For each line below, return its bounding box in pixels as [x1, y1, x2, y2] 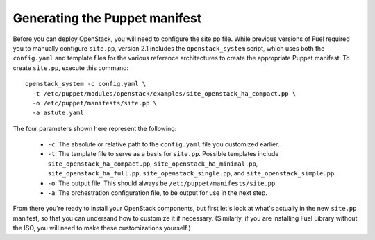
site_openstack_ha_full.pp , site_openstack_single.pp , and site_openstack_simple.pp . [47, 169, 336, 178]
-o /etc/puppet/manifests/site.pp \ [32, 99, 158, 107]
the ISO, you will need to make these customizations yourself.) [12, 224, 191, 232]
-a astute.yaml [32, 109, 84, 117]
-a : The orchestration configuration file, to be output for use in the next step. [47, 189, 267, 197]
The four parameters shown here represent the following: [12, 124, 177, 132]
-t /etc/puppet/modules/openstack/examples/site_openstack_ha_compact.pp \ [32, 89, 297, 97]
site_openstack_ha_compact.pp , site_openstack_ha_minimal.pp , [47, 160, 258, 168]
